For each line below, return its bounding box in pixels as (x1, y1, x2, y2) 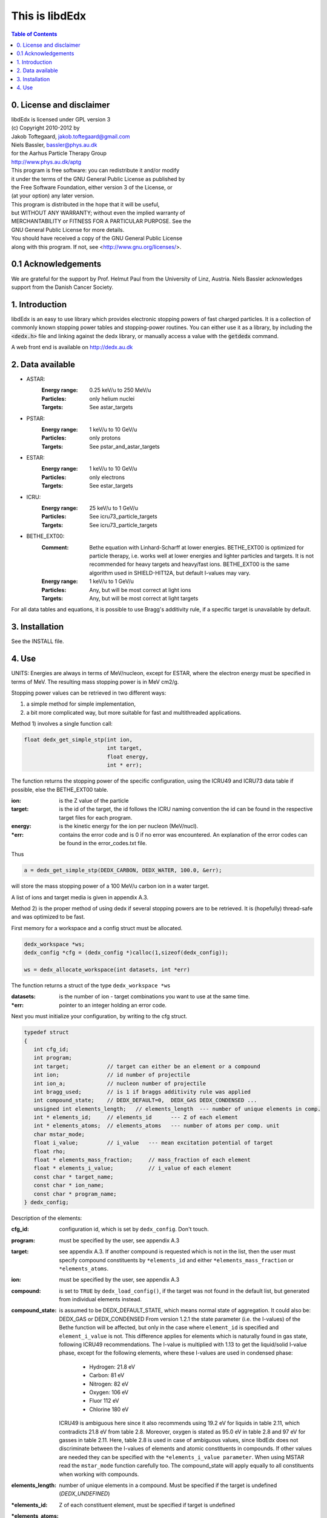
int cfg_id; (33, 1046, 69, 1053)
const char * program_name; (33, 1190, 117, 1197)
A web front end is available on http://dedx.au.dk (11, 344, 133, 351)
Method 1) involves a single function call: (11, 720, 113, 727)
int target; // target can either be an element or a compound (33, 1063, 260, 1070)
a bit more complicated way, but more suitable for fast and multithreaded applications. (26, 709, 242, 716)
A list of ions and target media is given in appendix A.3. (11, 893, 148, 901)
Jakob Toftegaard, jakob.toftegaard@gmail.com (11, 132, 130, 140)
